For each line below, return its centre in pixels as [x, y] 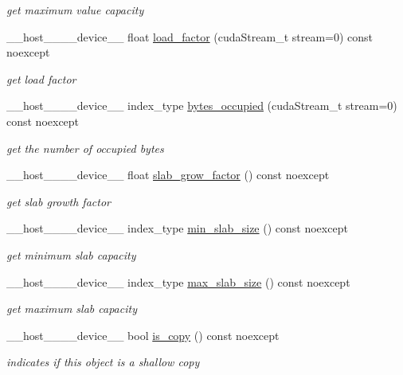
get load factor [41, 78]
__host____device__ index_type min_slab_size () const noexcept [177, 228]
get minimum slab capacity [71, 254]
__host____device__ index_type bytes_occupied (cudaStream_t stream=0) [202, 105]
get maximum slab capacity [72, 309]
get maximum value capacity [75, 10]
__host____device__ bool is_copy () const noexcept [143, 335]
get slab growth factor [59, 201]
